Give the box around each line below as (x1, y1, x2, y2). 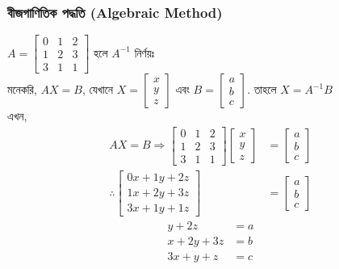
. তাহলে (247, 81, 277, 98)
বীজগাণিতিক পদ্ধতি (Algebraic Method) (7, 2, 223, 22)
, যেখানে (82, 81, 114, 98)
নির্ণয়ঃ (134, 44, 155, 61)
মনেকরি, (7, 81, 37, 98)
